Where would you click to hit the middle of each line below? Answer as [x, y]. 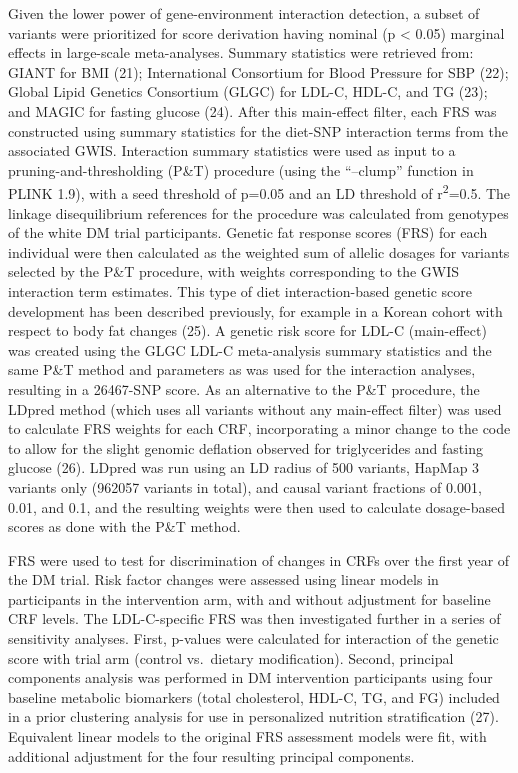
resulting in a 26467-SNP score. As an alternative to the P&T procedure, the [244, 388]
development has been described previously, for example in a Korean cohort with [255, 310]
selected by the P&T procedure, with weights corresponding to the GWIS [234, 271]
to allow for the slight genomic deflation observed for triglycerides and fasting [245, 447]
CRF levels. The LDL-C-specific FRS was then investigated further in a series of [254, 618]
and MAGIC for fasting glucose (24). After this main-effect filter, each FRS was [252, 110]
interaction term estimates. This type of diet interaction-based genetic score [240, 290]
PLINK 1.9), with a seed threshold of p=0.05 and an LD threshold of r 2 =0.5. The [259, 191]
